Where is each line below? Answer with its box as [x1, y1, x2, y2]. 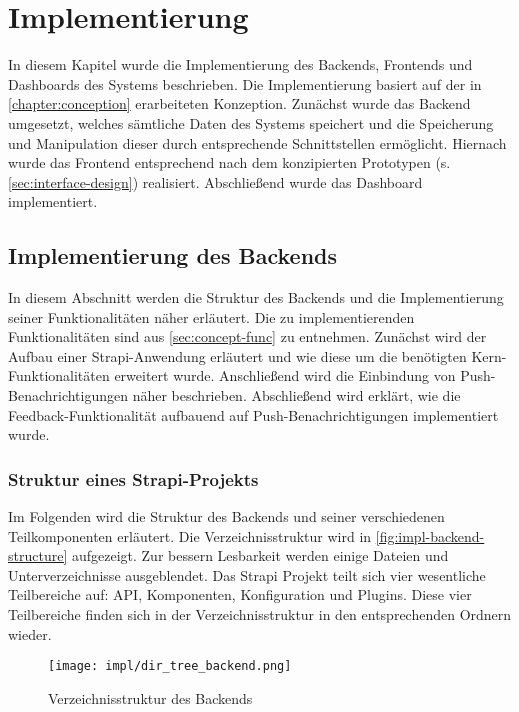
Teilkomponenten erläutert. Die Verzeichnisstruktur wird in [8, 525, 372, 546]
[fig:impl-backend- [375, 525, 485, 546]
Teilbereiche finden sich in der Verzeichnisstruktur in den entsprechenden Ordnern [8, 604, 512, 625]
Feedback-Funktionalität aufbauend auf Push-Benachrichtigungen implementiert [8, 404, 499, 425]
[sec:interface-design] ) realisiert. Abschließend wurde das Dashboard [8, 171, 423, 192]
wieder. [8, 623, 52, 644]
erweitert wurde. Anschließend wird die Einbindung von [114, 365, 456, 386]
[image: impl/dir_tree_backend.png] [48, 659, 292, 674]
